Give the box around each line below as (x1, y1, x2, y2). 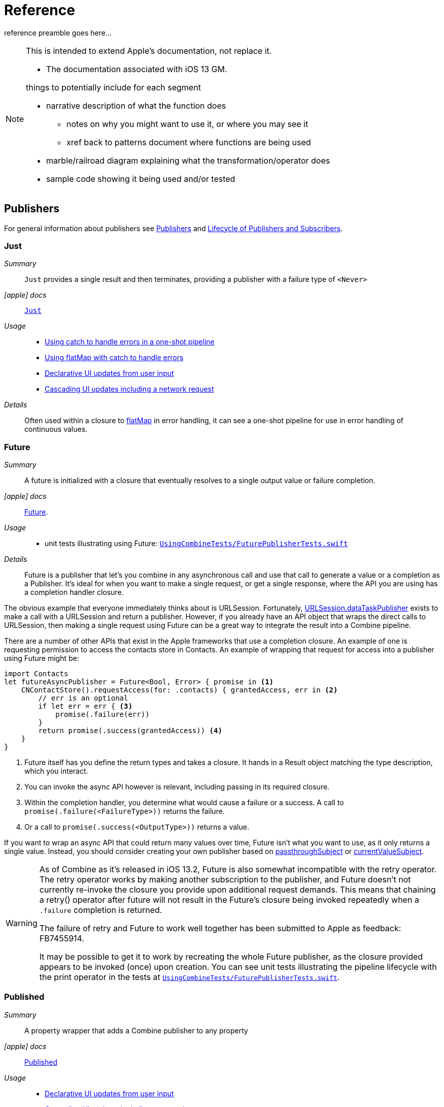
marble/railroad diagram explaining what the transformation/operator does (46, 155, 330, 166)
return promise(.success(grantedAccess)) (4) (38, 726, 222, 735)
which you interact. (24, 767, 88, 776)
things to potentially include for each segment (26, 82, 201, 92)
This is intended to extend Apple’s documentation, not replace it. (26, 45, 272, 56)
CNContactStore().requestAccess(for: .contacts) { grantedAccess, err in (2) (21, 686, 338, 694)
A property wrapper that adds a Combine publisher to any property (24, 1026, 248, 1035)
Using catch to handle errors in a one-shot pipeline (45, 337, 215, 346)
